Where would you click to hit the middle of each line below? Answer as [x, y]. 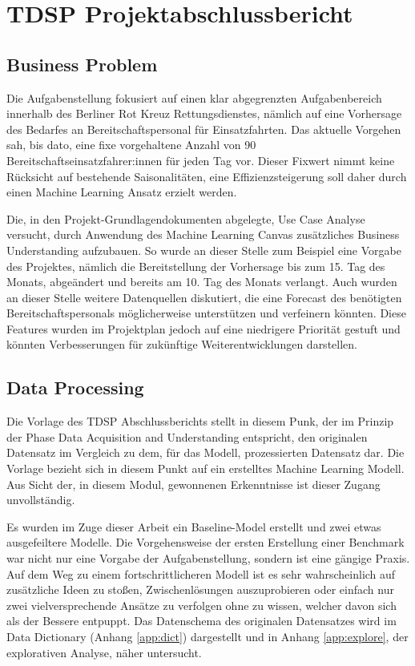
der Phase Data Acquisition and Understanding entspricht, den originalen [187, 436]
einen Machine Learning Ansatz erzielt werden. [122, 192]
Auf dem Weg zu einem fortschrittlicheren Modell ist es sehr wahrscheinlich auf [201, 573]
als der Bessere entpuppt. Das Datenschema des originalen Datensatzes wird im [201, 621]
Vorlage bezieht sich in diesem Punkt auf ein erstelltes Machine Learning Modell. [205, 468]
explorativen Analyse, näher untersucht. [104, 652]
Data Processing [75, 387]
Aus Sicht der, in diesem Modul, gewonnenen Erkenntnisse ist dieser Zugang [193, 484]
